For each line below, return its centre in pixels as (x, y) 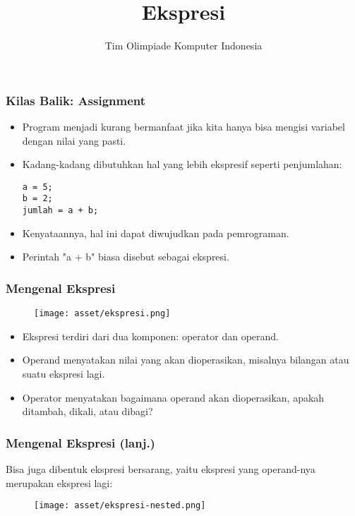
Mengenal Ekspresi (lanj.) (80, 442)
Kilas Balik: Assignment (76, 100)
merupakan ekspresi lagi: (59, 482)
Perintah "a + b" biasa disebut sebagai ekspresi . (126, 257)
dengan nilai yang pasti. (74, 140)
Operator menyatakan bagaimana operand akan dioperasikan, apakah (173, 397)
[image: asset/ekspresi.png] (102, 314)
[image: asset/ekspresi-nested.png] (120, 506)
